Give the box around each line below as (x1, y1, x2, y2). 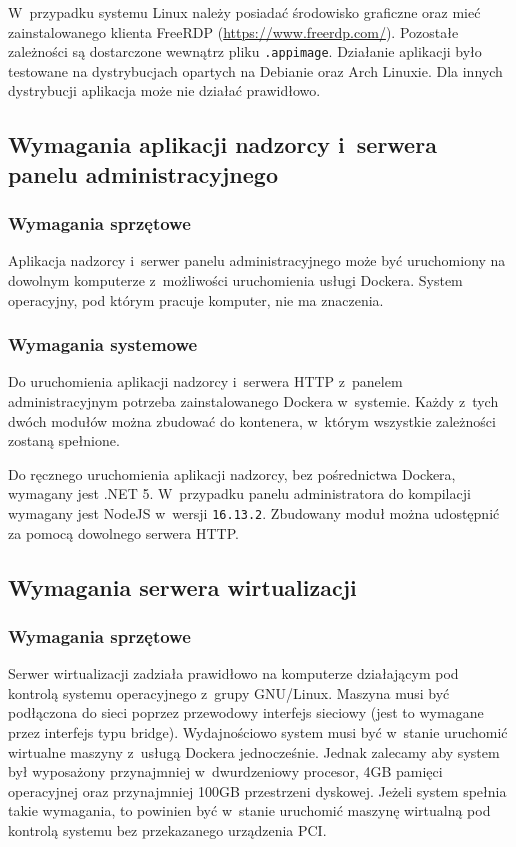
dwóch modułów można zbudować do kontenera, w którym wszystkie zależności (8, 410, 496, 431)
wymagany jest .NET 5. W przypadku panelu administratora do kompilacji (8, 483, 471, 504)
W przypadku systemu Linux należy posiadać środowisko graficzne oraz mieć (8, 2, 481, 22)
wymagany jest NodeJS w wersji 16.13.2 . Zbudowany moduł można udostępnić (8, 502, 500, 523)
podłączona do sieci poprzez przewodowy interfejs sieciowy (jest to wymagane (8, 702, 484, 723)
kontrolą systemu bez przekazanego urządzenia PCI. (8, 819, 327, 840)
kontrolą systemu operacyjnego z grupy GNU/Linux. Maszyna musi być (8, 682, 450, 703)
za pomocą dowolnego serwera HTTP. (8, 522, 239, 543)
